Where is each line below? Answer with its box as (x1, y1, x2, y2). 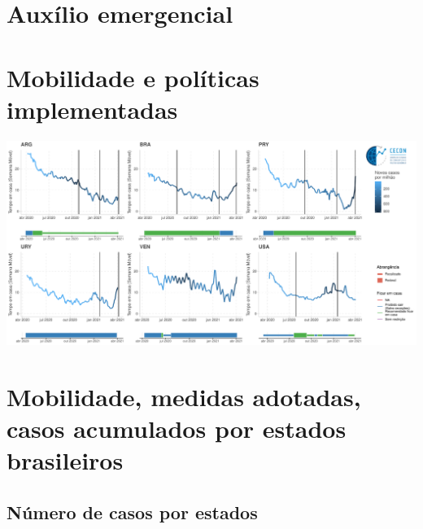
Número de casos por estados (7, 499, 258, 524)
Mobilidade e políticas (7, 60, 259, 94)
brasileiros (7, 444, 124, 477)
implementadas (7, 92, 178, 125)
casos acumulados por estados (7, 412, 347, 445)
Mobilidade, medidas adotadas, (7, 379, 361, 413)
